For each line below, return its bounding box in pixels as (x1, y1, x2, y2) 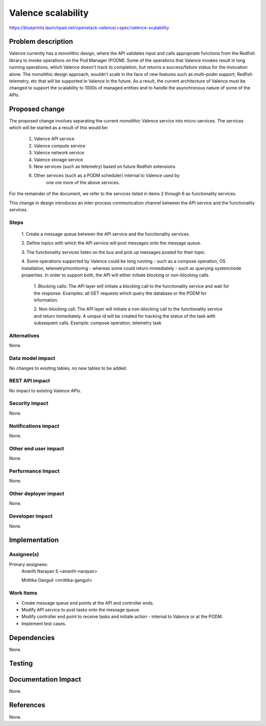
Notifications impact (9, 422, 59, 429)
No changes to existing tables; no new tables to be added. (9, 365, 128, 371)
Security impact (9, 400, 49, 407)
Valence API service (33, 136, 75, 142)
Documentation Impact (9, 675, 81, 684)
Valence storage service (33, 156, 83, 162)
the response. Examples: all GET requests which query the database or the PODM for (33, 290, 207, 296)
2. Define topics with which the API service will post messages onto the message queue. (21, 240, 201, 246)
